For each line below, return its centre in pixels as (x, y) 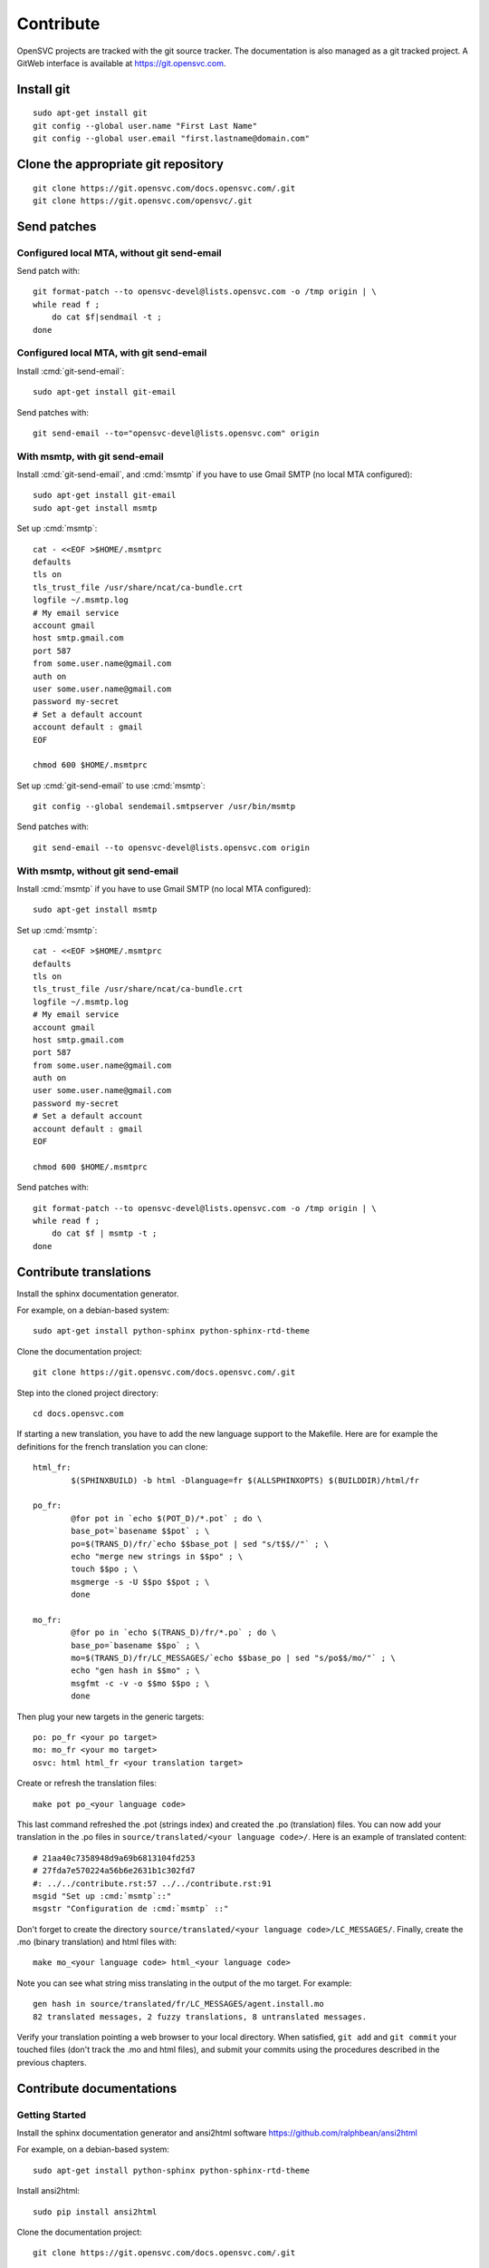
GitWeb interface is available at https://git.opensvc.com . (121, 63)
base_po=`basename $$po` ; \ (136, 1645)
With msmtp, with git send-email (90, 456)
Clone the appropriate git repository (120, 164)
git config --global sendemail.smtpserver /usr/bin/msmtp (164, 807)
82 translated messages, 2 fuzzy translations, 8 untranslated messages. (200, 2017)
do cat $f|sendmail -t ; (106, 317)
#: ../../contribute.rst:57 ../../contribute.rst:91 (152, 1883)
